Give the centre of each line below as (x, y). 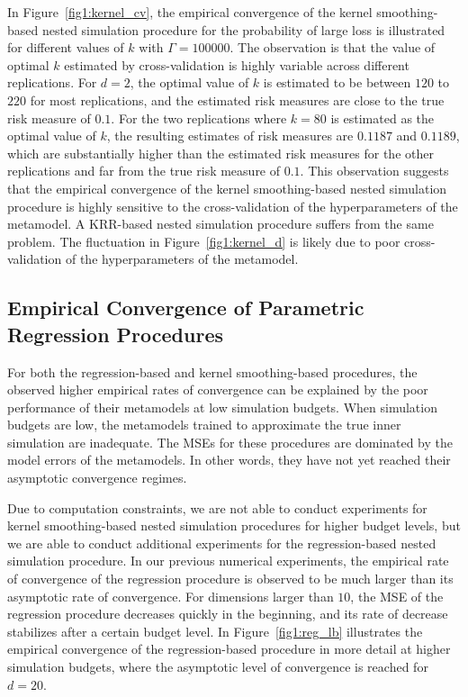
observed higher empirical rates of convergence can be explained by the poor (218, 389)
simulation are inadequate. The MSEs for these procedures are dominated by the (230, 442)
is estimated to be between (337, 82)
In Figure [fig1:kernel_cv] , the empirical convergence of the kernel (190, 12)
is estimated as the (382, 118)
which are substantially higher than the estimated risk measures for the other (220, 153)
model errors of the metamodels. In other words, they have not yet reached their (229, 460)
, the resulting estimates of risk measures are (230, 136)
